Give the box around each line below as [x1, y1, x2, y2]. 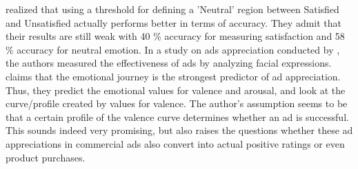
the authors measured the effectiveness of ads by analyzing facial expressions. [6, 56, 332, 70]
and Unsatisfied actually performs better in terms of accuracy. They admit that [6, 15, 342, 30]
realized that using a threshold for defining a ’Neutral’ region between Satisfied [6, 2, 339, 16]
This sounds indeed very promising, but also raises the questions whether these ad [6, 123, 353, 137]
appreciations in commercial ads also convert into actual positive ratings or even [6, 136, 345, 150]
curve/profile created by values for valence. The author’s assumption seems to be [6, 96, 348, 111]
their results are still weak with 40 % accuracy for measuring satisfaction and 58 [6, 29, 345, 43]
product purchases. [6, 150, 86, 164]
